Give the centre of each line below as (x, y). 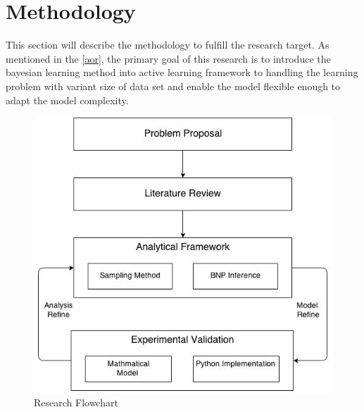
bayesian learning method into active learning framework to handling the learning (182, 72)
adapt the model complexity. (67, 100)
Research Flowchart (76, 402)
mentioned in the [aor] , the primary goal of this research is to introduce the (168, 58)
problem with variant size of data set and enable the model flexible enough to (173, 86)
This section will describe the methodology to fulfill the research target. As (168, 45)
